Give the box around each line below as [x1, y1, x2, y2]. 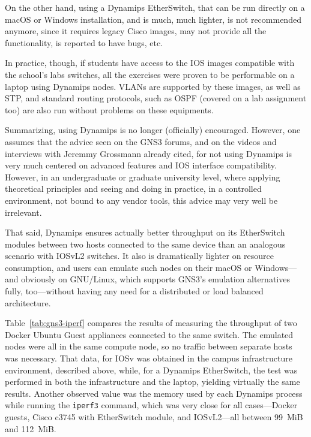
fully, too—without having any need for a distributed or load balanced [5, 285, 264, 297]
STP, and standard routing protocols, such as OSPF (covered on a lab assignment [5, 92, 307, 104]
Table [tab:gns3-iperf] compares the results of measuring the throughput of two [5, 317, 297, 329]
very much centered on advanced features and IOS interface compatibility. [5, 159, 277, 171]
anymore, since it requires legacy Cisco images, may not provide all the [5, 25, 267, 37]
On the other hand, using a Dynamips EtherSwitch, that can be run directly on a [5, 1, 305, 13]
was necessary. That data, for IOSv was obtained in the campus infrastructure [5, 352, 292, 364]
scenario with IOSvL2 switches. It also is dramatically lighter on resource [5, 249, 274, 262]
